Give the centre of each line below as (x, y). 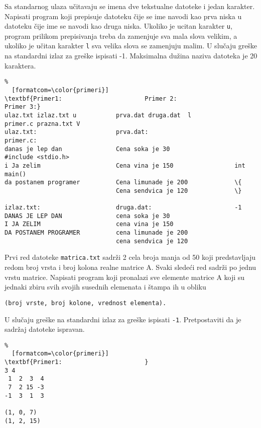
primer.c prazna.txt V (42, 124)
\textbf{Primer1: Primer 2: (91, 98)
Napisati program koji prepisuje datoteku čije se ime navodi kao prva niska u (123, 16)
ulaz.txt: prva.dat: (77, 132)
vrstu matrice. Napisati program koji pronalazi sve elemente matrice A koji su (125, 277)
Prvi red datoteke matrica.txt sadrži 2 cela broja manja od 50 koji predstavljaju (130, 257)
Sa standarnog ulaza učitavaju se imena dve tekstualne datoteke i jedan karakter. (130, 6)
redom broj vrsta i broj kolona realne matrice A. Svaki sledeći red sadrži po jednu (130, 267)
